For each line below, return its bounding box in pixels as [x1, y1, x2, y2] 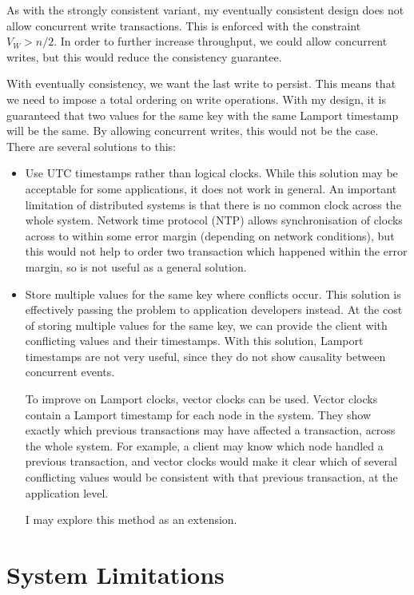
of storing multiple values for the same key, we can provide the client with [25, 316, 388, 333]
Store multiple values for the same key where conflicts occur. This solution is [25, 285, 401, 302]
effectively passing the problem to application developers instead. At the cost [25, 301, 403, 318]
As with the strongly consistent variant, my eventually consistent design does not [6, 2, 404, 18]
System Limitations [6, 558, 225, 590]
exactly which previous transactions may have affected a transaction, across [25, 422, 396, 438]
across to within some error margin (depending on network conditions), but [25, 227, 395, 244]
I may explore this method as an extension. [25, 511, 237, 528]
